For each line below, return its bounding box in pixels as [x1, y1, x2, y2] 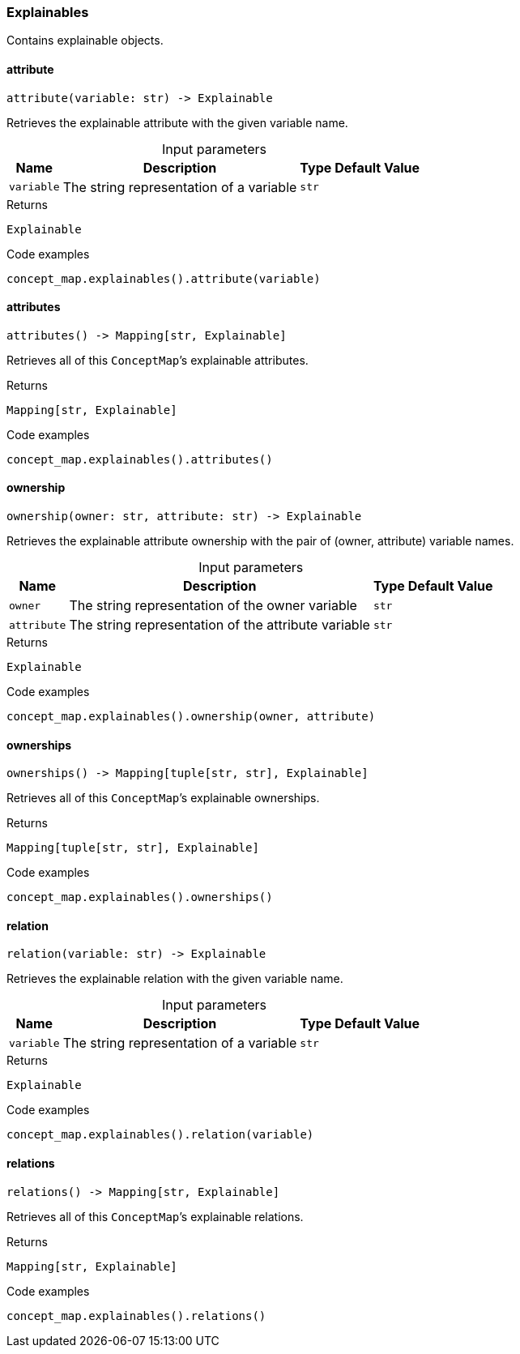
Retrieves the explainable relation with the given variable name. [6, 972, 343, 986]
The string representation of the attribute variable [69, 617, 370, 634]
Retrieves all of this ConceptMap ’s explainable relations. [6, 1209, 304, 1224]
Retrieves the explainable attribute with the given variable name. [6, 115, 348, 130]
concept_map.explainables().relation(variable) [6, 1128, 314, 1142]
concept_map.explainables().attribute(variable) [6, 271, 321, 285]
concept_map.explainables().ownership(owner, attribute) [6, 710, 376, 724]
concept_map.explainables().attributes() [6, 452, 273, 466]
